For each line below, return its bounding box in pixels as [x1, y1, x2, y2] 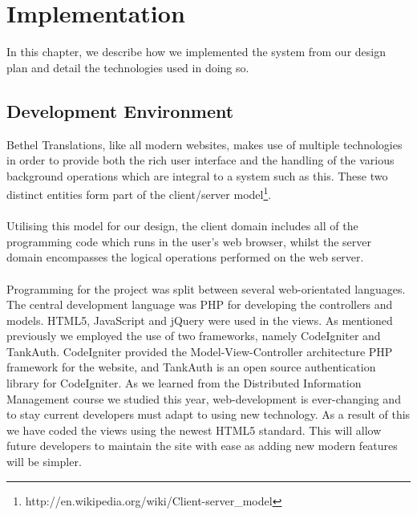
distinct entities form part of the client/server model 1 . [6, 184, 272, 202]
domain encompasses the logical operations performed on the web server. [6, 249, 364, 266]
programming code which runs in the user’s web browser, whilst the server [6, 233, 371, 249]
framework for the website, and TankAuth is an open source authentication [6, 359, 376, 375]
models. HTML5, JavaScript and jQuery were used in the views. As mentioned [6, 311, 393, 328]
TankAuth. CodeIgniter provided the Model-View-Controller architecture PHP [6, 343, 393, 359]
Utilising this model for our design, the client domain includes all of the [6, 217, 358, 234]
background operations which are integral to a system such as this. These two [6, 167, 388, 184]
